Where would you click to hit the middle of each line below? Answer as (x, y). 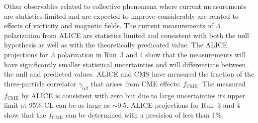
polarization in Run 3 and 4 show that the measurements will (152, 54)
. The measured (222, 83)
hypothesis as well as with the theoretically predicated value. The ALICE (116, 45)
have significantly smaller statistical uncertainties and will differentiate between (125, 64)
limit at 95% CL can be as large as (57, 105)
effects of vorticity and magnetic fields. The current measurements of (109, 25)
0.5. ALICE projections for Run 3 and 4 (179, 105)
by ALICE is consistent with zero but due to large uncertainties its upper (133, 95)
